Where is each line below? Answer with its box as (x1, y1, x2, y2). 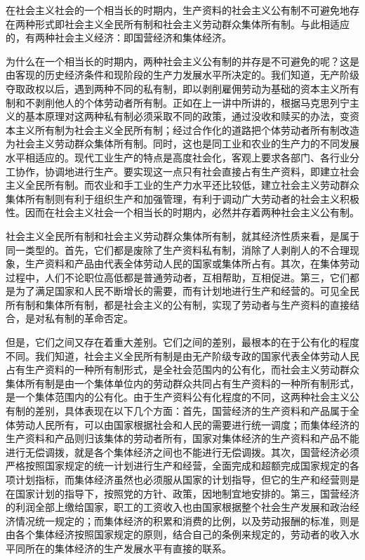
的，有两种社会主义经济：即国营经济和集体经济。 (6, 30, 232, 45)
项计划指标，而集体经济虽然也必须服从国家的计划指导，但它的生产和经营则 (6, 472, 350, 486)
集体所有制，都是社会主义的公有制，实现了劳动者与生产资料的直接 (44, 297, 350, 312)
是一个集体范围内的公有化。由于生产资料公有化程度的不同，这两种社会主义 (6, 389, 350, 404)
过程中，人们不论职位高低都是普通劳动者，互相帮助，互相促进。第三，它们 (6, 269, 350, 284)
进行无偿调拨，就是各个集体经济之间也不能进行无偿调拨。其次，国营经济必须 (6, 444, 359, 459)
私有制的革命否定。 (44, 311, 133, 326)
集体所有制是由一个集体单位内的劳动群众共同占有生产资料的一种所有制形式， (6, 375, 359, 390)
